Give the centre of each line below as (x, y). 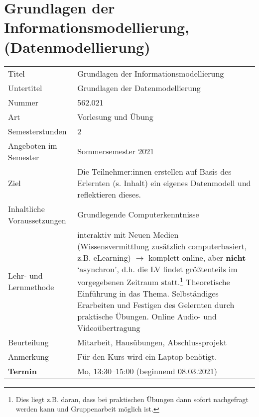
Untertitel (25, 88)
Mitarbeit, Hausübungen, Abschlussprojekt (152, 342)
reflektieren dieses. (109, 194)
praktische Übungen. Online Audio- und (147, 316)
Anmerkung (28, 356)
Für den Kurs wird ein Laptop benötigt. (147, 356)
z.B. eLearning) (104, 257)
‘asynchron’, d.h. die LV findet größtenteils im (157, 269)
